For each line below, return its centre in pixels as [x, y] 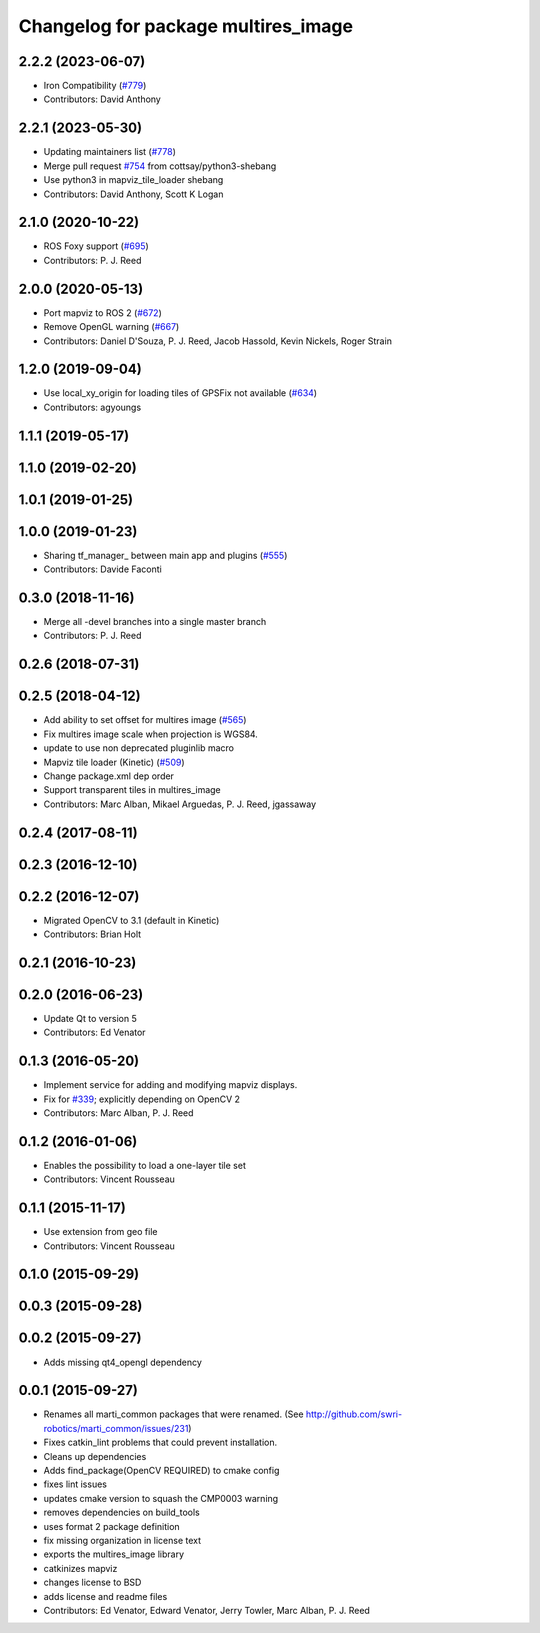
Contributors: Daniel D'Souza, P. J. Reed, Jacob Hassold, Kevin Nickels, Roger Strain [217, 341]
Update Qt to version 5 [90, 1018]
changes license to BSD [92, 1582]
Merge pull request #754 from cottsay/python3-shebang [160, 166]
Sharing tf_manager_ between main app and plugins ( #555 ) [165, 555]
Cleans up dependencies [95, 1456]
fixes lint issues [75, 1484]
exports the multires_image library [114, 1554]
